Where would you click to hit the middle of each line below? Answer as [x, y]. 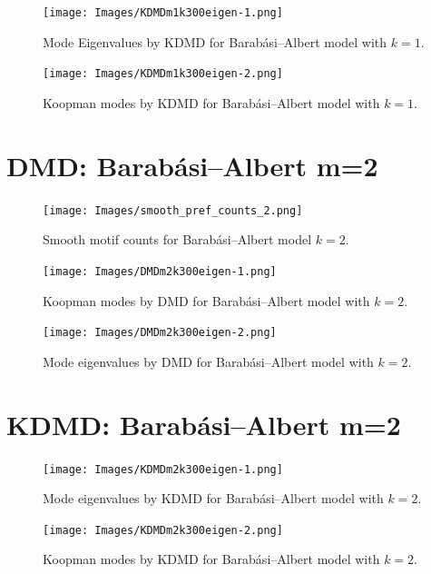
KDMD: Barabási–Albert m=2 [204, 424]
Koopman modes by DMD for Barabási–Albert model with [206, 300]
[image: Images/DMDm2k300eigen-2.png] [160, 333]
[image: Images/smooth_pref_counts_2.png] [173, 210]
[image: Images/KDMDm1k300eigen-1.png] [163, 13]
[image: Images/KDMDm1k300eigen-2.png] [163, 74]
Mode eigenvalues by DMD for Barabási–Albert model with [208, 361]
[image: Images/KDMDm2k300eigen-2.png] [163, 530]
